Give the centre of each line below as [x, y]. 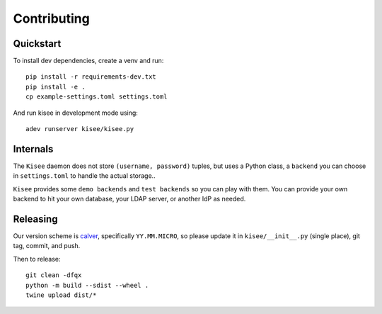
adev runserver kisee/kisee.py [80, 129]
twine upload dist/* [61, 295]
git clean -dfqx [54, 275]
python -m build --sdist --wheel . [87, 285]
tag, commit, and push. [47, 246]
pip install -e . [56, 86]
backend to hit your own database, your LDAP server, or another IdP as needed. [129, 199]
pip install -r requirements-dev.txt [91, 77]
